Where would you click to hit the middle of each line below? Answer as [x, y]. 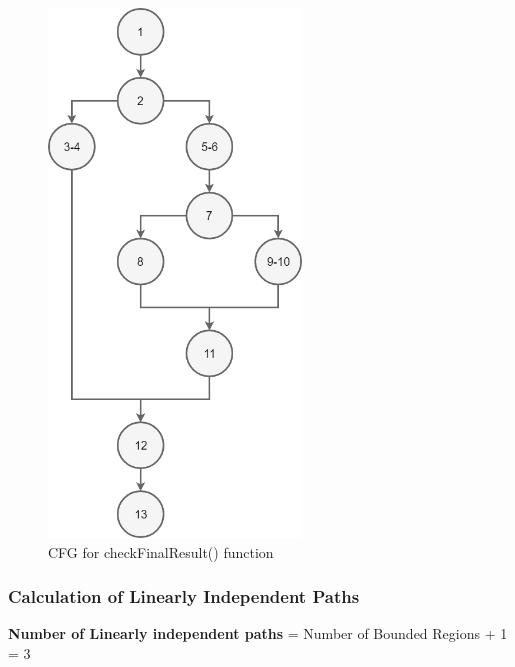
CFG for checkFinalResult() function [161, 551]
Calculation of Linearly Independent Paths [184, 596]
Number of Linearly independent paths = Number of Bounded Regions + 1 [258, 633]
